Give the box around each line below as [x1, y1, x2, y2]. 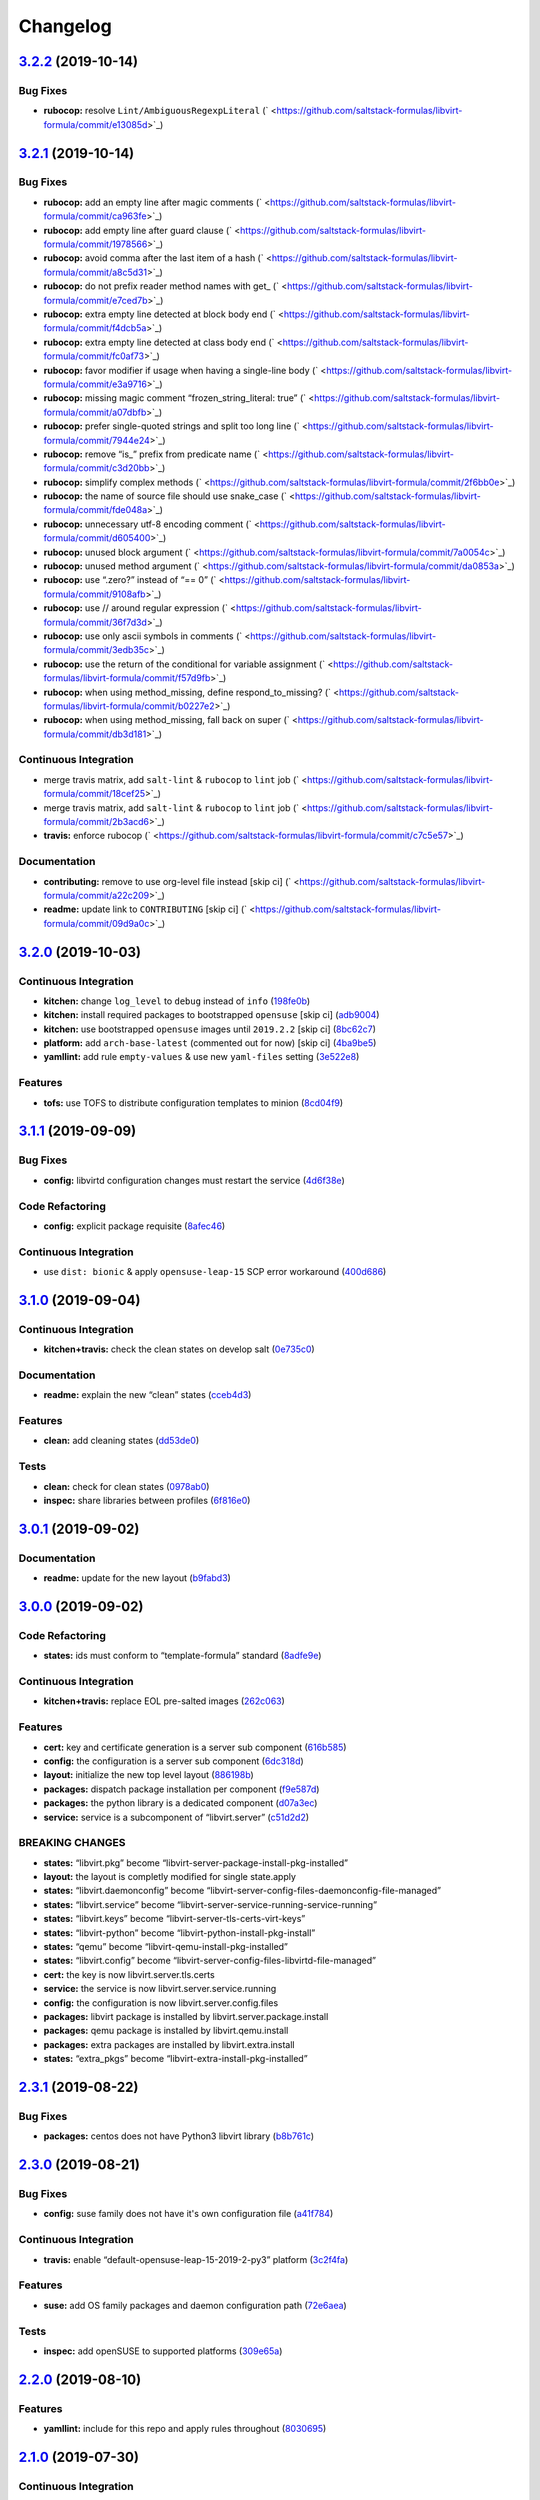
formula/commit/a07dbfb [43, 406, 147, 418]
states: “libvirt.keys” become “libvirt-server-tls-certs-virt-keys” [43, 1913, 306, 1925]
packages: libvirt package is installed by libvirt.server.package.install [43, 2010, 329, 2022]
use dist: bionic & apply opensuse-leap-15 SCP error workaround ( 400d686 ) [43, 1266, 387, 1278]
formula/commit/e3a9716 [43, 378, 147, 390]
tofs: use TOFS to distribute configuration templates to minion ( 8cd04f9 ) [43, 1096, 344, 1109]
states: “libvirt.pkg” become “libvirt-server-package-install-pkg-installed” [43, 1856, 349, 1869]
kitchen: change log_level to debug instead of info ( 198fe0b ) [43, 995, 311, 1007]
